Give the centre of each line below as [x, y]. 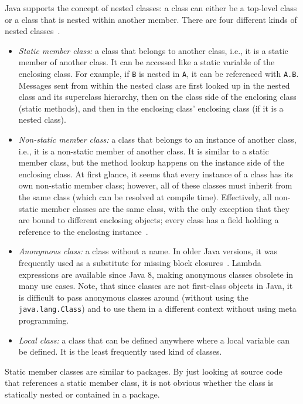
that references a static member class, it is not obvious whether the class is [139, 383]
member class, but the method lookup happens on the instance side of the [151, 162]
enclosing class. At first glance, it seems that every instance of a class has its [156, 174]
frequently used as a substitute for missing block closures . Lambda [140, 262]
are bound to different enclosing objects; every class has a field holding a [149, 220]
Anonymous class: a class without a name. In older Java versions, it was [148, 251]
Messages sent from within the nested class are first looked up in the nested [154, 85]
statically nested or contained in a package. [82, 394]
